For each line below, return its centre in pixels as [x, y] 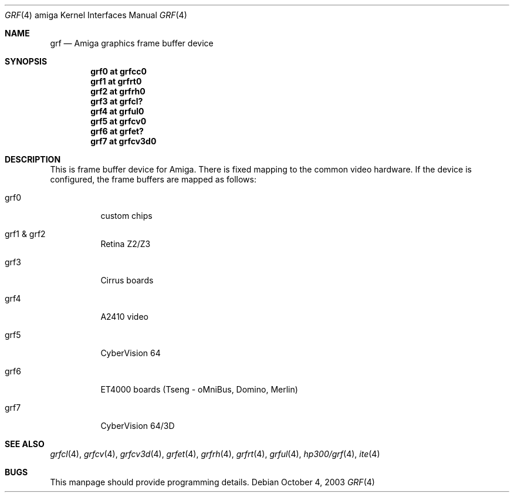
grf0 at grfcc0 [119, 71]
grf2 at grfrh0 [118, 91]
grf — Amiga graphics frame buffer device [132, 43]
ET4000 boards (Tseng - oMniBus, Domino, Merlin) [199, 389]
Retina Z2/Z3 [126, 244]
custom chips [126, 216]
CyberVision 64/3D [138, 426]
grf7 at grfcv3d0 [124, 141]
